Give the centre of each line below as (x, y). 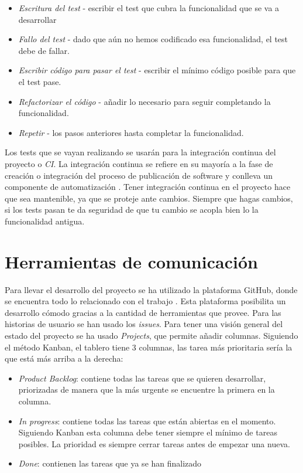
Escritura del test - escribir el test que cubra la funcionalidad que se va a (149, 8)
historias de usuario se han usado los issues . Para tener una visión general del (144, 324)
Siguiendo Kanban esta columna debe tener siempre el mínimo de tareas (148, 432)
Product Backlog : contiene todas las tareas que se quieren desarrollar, (142, 378)
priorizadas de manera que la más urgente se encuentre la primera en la (147, 389)
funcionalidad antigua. (45, 221)
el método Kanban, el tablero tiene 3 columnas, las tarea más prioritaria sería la (149, 347)
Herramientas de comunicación (131, 261)
